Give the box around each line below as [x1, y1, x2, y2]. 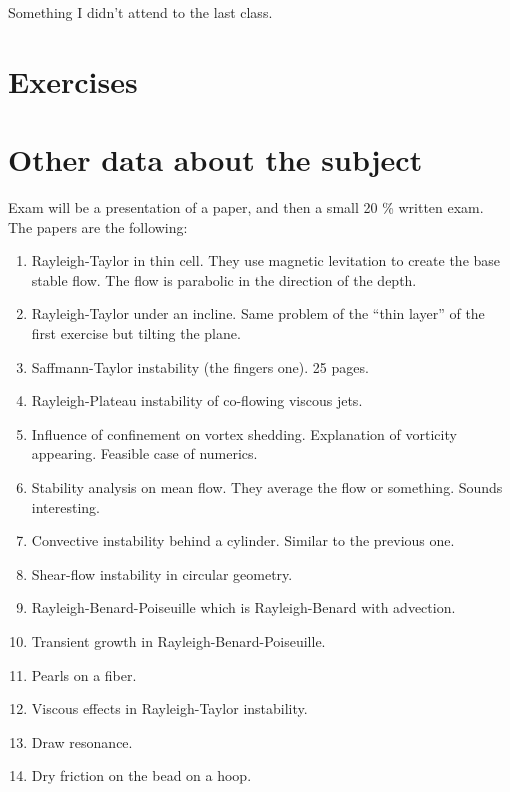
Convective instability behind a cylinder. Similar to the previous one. [31, 530, 455, 551]
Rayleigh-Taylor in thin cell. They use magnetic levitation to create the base [31, 250, 501, 271]
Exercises [8, 60, 138, 101]
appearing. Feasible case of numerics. [31, 443, 258, 464]
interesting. [31, 496, 100, 517]
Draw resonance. [31, 731, 133, 752]
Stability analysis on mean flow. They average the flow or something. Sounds [31, 477, 503, 498]
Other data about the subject [8, 139, 423, 180]
